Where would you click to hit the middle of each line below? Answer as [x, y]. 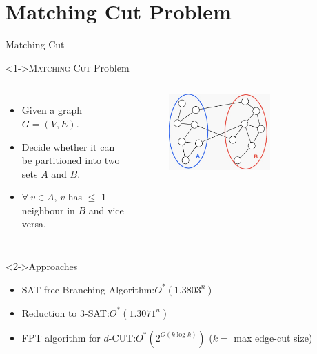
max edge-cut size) [273, 337]
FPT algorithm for [61, 337]
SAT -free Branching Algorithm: [88, 289]
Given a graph [52, 110]
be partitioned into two [71, 160]
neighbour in [48, 210]
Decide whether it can [68, 146]
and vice [106, 210]
